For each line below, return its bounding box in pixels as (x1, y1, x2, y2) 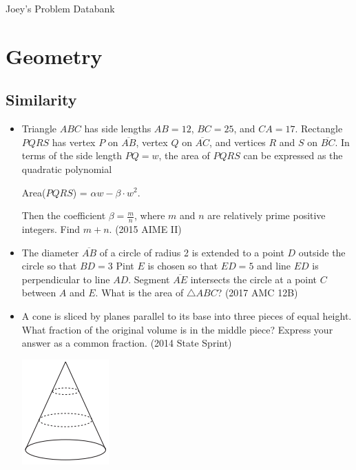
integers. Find (21, 221, 81, 236)
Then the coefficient (21, 208, 106, 223)
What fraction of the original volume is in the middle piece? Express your (21, 322, 333, 336)
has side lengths (84, 121, 151, 136)
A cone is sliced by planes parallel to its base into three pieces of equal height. (21, 308, 352, 323)
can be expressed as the (243, 148, 343, 163)
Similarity (6, 89, 77, 110)
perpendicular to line (21, 272, 110, 286)
